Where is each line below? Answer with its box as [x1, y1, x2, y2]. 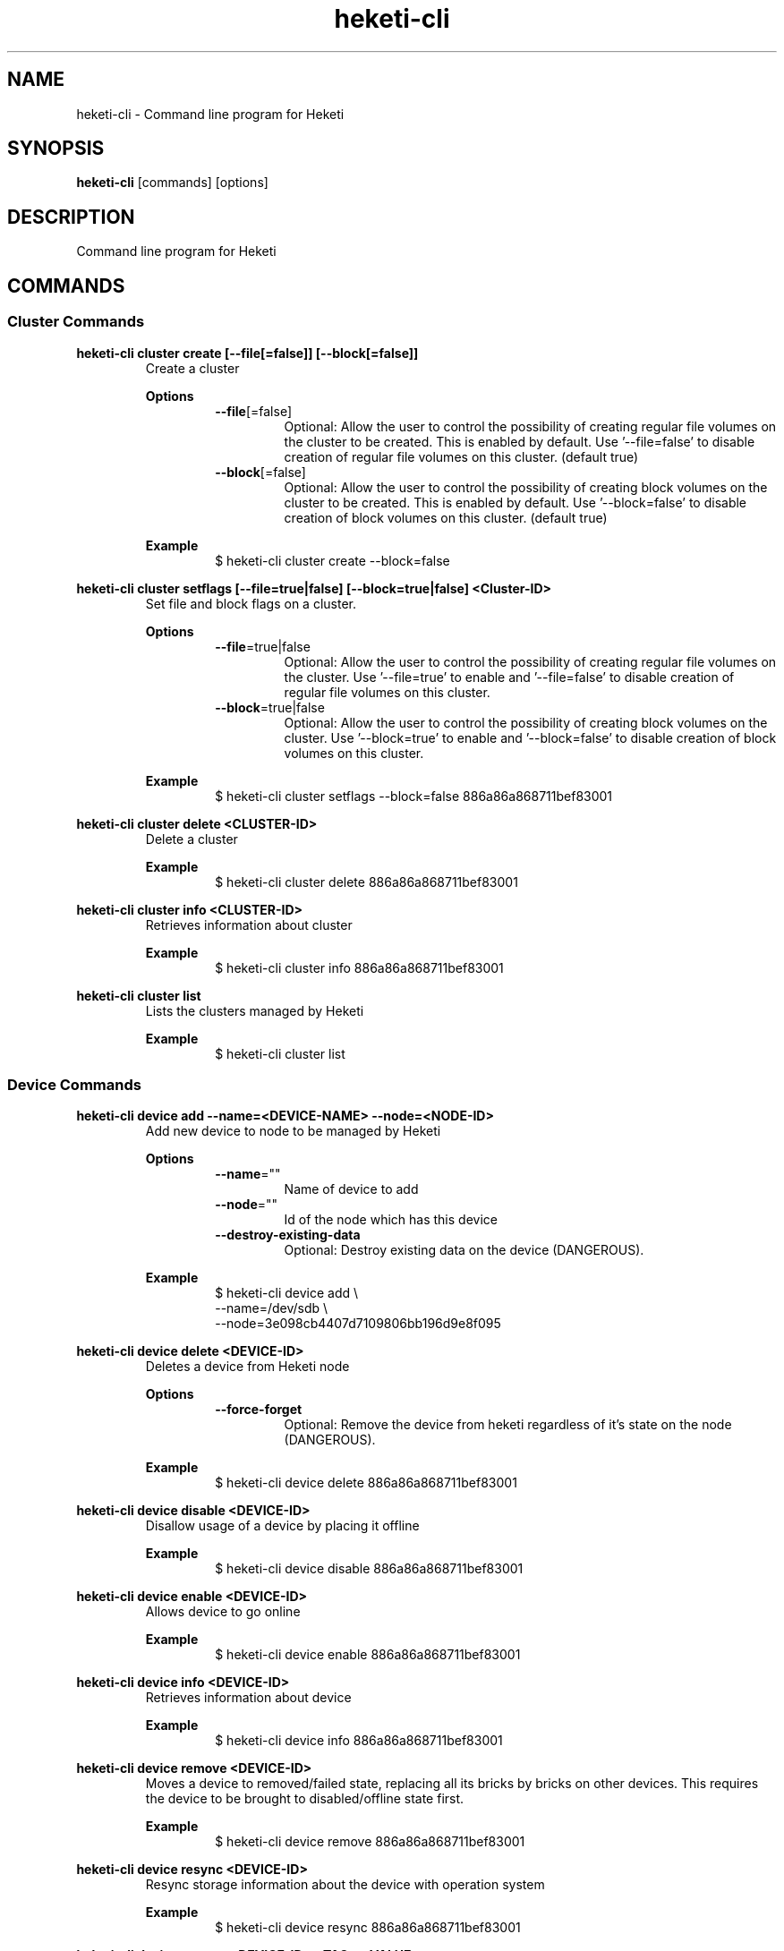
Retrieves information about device [145, 1690, 352, 1706]
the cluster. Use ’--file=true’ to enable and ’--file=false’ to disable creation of [284, 669, 735, 685]
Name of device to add [284, 1181, 419, 1197]
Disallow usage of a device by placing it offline [145, 1518, 420, 1534]
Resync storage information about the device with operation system [145, 1877, 545, 1893]
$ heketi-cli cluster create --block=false [215, 552, 450, 568]
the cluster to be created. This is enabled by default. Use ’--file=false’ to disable [284, 433, 755, 449]
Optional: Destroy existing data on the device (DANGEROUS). [284, 1242, 644, 1258]
